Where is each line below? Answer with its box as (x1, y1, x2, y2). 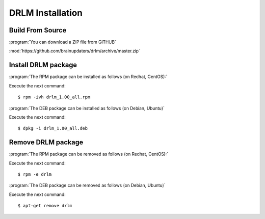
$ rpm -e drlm (18, 172, 52, 177)
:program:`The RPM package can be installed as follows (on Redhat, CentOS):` (9, 74, 168, 80)
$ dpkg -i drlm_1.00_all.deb (18, 126, 88, 131)
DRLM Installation (9, 7, 83, 18)
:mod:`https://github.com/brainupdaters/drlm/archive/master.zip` (9, 48, 140, 54)
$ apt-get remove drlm (18, 203, 73, 209)
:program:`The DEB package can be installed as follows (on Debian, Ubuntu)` (9, 105, 165, 111)
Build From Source (9, 26, 67, 34)
